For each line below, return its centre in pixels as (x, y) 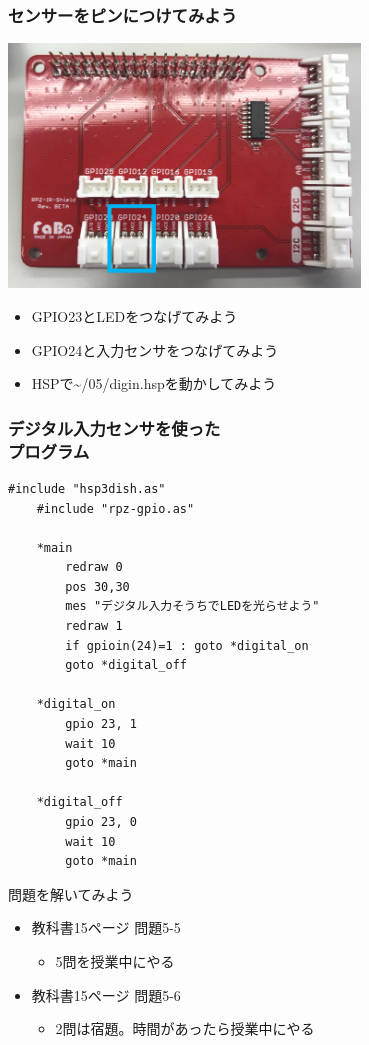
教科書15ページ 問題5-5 (106, 927)
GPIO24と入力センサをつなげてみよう (155, 349)
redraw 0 (94, 567)
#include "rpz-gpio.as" (115, 508)
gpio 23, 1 (101, 724)
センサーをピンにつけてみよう (123, 14)
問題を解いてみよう (71, 893)
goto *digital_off (126, 665)
